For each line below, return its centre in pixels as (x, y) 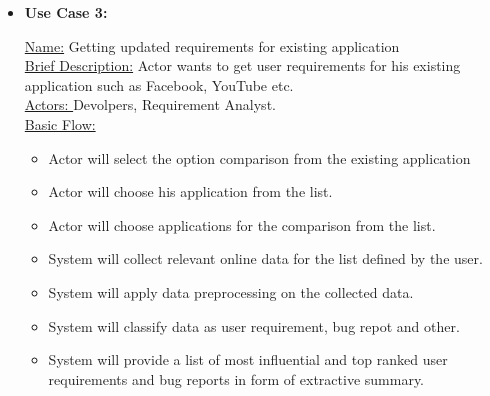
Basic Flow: (60, 123)
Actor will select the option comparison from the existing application (259, 157)
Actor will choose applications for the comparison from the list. (242, 224)
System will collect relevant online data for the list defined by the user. (265, 258)
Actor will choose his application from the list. (190, 191)
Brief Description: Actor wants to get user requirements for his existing (242, 65)
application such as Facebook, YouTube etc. (159, 84)
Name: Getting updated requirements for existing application (212, 45)
